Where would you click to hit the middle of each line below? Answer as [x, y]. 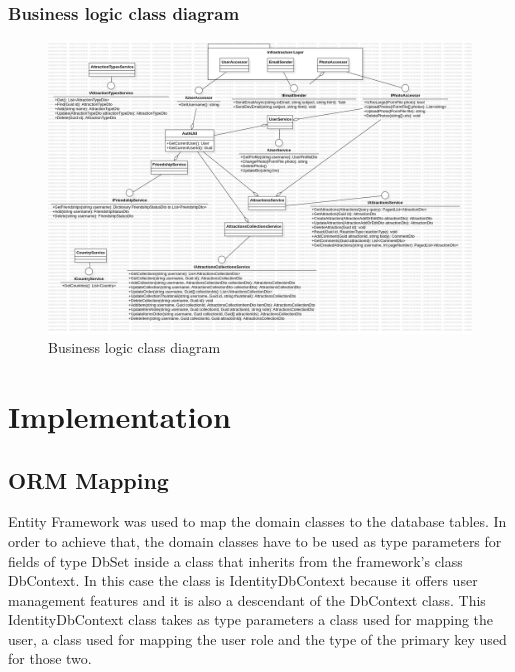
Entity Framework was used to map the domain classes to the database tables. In [257, 521]
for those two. [50, 658]
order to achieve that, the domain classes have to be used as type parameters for [255, 540]
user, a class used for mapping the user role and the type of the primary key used [257, 638]
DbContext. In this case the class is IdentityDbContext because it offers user [243, 580]
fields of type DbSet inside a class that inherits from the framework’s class [235, 560]
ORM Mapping [88, 479]
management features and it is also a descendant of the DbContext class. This [247, 599]
